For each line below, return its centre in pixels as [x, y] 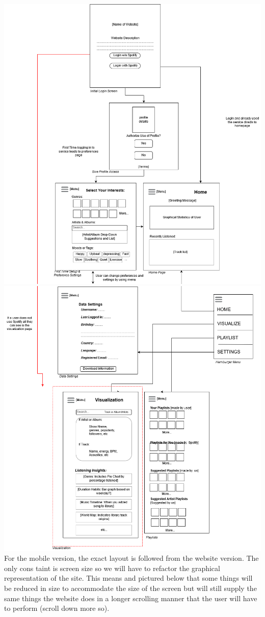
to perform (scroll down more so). [57, 608]
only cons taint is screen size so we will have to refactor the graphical [112, 568]
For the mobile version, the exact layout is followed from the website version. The [131, 558]
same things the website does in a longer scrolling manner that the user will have [131, 598]
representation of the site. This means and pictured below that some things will [128, 578]
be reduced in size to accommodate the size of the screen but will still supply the [130, 588]
